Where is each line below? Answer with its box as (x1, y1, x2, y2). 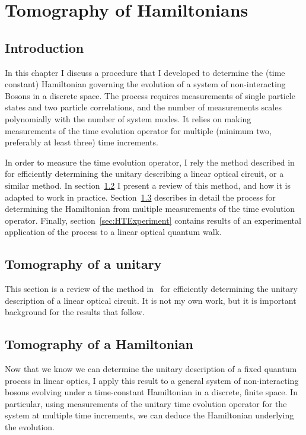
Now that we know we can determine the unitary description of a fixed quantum (5, 363, 297, 375)
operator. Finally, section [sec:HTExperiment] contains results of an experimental (5, 214, 301, 226)
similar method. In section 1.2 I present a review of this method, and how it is (5, 179, 291, 191)
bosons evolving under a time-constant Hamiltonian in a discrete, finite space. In (5, 386, 298, 398)
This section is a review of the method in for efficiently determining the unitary (5, 282, 298, 295)
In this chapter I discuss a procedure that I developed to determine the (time (5, 66, 285, 78)
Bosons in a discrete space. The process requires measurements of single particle (5, 89, 295, 101)
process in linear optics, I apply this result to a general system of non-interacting (5, 374, 299, 386)
